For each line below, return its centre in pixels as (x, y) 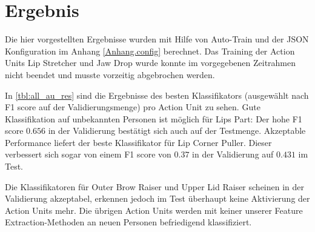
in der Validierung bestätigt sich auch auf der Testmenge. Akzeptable (177, 131)
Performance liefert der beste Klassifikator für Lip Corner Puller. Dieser (138, 142)
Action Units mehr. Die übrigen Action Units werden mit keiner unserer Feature (154, 210)
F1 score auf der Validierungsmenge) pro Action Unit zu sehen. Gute (133, 107)
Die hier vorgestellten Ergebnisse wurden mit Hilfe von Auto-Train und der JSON (157, 39)
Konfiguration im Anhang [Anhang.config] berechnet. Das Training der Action (150, 51)
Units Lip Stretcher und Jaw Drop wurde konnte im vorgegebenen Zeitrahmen (151, 63)
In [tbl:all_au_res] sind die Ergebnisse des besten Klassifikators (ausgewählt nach (157, 95)
